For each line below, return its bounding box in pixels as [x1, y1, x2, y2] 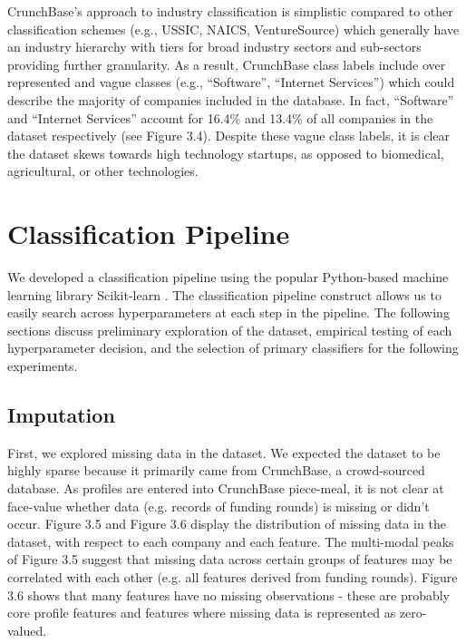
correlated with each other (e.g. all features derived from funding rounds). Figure [7, 567, 458, 586]
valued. [7, 620, 47, 639]
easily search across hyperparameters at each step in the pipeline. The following [7, 303, 450, 322]
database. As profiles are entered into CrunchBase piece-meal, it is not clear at [7, 479, 444, 498]
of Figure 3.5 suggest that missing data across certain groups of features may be [7, 550, 452, 569]
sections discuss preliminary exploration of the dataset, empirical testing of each [7, 320, 452, 339]
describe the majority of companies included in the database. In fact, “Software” [7, 90, 454, 109]
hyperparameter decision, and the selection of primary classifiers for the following [7, 338, 459, 357]
